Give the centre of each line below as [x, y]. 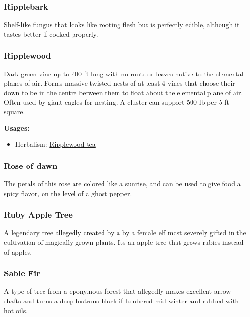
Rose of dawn [31, 165]
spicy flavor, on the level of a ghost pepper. [68, 193]
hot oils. [16, 310]
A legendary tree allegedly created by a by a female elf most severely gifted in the [125, 233]
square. [15, 111]
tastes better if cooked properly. [51, 34]
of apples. [18, 251]
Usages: [17, 128]
